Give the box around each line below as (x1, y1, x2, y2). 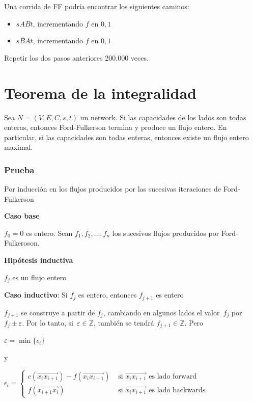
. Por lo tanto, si (22, 317, 74, 328)
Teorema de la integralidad (4, 82, 197, 103)
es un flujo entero (12, 272, 67, 282)
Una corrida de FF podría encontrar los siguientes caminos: (4, 1, 189, 11)
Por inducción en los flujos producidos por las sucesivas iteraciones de (4, 183, 221, 194)
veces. (130, 52, 149, 63)
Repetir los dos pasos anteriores (4, 52, 103, 63)
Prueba (4, 163, 35, 176)
